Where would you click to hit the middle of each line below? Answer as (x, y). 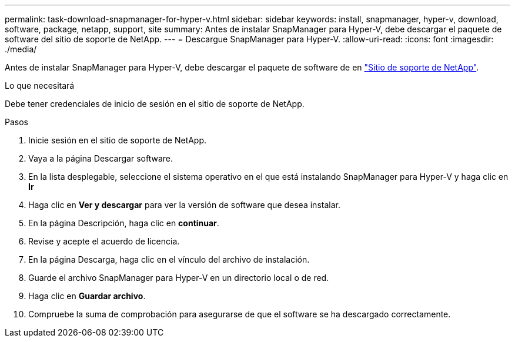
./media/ (21, 49)
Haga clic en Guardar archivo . (87, 296)
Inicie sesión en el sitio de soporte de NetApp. (118, 140)
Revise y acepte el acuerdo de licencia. (104, 241)
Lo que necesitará (40, 85)
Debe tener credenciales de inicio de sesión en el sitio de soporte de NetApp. (155, 104)
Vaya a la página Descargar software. (101, 158)
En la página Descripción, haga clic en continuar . (124, 223)
